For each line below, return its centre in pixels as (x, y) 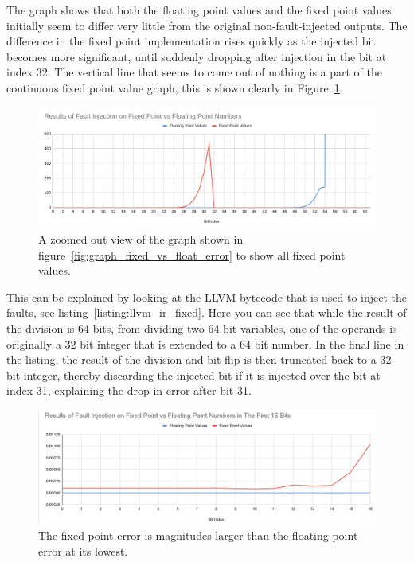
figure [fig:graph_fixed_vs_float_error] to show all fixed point (192, 254)
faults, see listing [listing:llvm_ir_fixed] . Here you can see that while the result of (207, 312)
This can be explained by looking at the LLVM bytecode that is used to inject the (207, 297)
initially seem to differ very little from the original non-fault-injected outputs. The (207, 25)
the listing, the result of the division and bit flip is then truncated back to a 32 (199, 359)
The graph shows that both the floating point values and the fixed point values (199, 10)
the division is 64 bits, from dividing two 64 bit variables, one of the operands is (202, 328)
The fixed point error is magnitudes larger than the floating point (198, 535)
